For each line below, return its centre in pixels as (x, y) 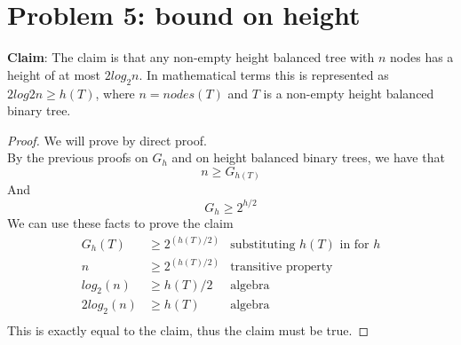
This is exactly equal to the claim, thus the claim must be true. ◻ (188, 330)
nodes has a (422, 57)
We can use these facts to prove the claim (120, 222)
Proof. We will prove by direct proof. (107, 140)
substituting (263, 245)
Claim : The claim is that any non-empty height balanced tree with (191, 57)
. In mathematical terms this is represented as (264, 74)
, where (115, 93)
